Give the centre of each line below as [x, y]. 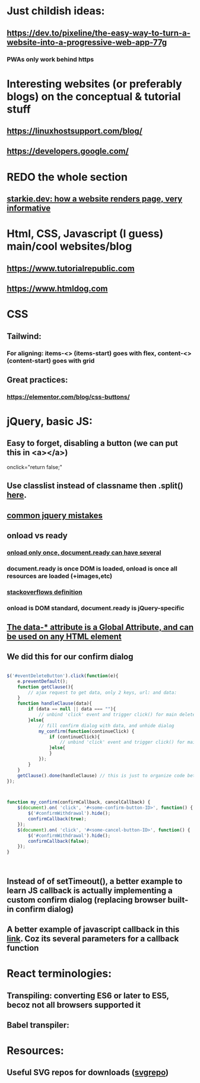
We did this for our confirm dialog [70, 657]
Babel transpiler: [38, 1025]
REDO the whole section [67, 177]
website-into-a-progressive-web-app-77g [87, 42]
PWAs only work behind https [50, 59]
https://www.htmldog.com [57, 289]
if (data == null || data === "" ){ [72, 709]
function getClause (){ [45, 687]
